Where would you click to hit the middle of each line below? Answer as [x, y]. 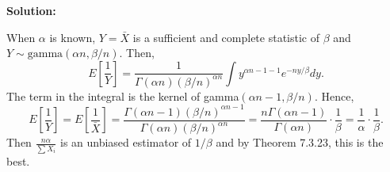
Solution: [31, 10]
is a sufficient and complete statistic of [226, 37]
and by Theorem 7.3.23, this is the [300, 142]
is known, [73, 37]
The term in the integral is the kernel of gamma [123, 96]
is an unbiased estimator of [126, 142]
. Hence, [334, 96]
